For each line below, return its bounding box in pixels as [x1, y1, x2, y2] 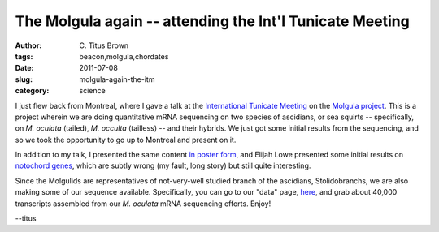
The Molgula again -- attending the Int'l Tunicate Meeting [15, 12, 410, 30]
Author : [15, 41, 42, 50]
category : [15, 86, 50, 96]
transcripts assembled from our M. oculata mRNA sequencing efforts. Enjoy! [15, 199, 272, 208]
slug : [15, 74, 33, 84]
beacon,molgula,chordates [79, 51, 169, 61]
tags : [15, 51, 33, 61]
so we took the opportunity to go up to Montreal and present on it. [15, 135, 237, 144]
